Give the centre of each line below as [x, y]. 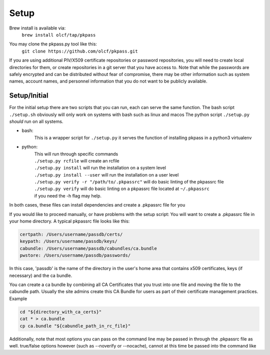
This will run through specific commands [76, 154]
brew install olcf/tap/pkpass [59, 35]
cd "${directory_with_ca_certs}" [61, 312]
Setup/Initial [29, 96]
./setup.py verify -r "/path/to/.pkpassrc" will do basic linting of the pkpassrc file [129, 182]
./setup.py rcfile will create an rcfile [77, 160]
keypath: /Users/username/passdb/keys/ [68, 241]
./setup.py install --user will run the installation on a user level [106, 174]
